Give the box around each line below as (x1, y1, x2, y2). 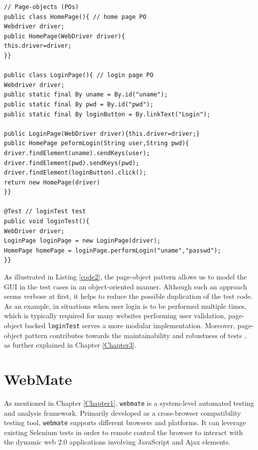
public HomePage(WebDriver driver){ (4, 32, 125, 40)
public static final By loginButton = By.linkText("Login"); (4, 110, 211, 118)
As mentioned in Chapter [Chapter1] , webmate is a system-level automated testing (4, 397, 254, 408)
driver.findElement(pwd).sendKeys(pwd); (4, 159, 140, 167)
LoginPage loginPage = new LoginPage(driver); (4, 237, 161, 245)
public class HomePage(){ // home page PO (4, 13, 147, 20)
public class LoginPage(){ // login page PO (4, 72, 154, 79)
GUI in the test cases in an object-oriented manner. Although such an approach (4, 281, 247, 291)
